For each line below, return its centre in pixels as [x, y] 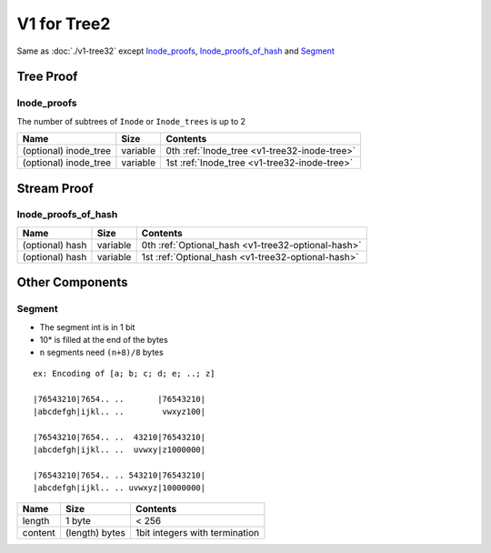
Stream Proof [55, 188]
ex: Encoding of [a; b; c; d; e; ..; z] [124, 373]
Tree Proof [47, 77]
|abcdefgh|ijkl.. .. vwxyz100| [120, 411]
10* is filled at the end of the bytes [104, 340]
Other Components [72, 282]
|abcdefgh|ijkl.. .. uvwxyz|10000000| [120, 488]
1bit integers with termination [197, 532]
